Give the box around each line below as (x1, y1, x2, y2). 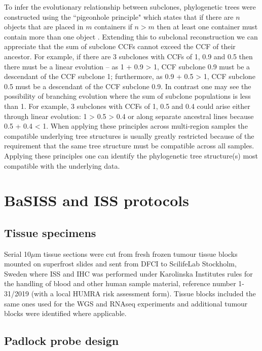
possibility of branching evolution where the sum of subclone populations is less (4, 91, 251, 101)
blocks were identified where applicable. (4, 308, 127, 319)
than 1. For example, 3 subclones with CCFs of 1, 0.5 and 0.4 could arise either (4, 100, 250, 111)
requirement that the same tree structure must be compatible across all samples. (4, 140, 254, 151)
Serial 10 (4, 248, 31, 259)
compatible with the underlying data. (4, 160, 120, 171)
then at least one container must (157, 21, 258, 32)
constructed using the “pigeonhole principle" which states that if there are (4, 11, 234, 22)
